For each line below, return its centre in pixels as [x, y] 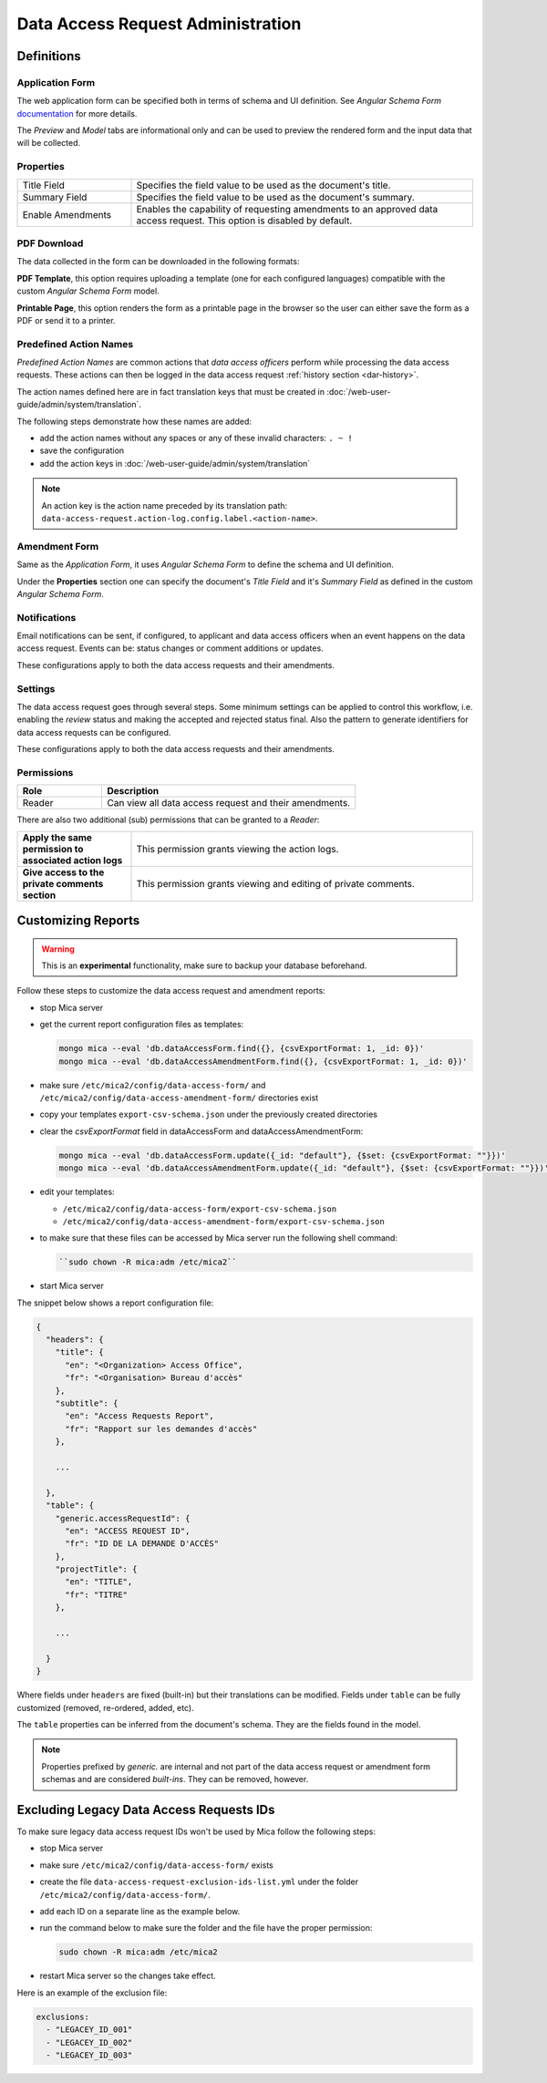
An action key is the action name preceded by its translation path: [165, 505]
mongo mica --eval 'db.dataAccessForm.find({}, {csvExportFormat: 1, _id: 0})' [242, 1049]
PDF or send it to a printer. [66, 320]
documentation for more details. [77, 113]
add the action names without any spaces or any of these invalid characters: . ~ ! [196, 438]
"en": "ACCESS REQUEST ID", [128, 1531]
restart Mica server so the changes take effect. [128, 1976]
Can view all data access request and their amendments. [229, 803]
